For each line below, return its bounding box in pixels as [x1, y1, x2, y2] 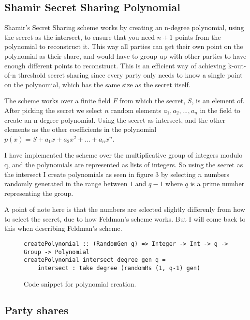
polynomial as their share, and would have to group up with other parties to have [4, 50, 247, 61]
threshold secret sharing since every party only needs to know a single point [18, 70, 243, 80]
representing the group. [4, 188, 74, 198]
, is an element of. [191, 96, 245, 106]
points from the [175, 32, 221, 42]
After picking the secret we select [4, 105, 103, 115]
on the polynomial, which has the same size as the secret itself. [4, 79, 191, 89]
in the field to [200, 105, 240, 115]
